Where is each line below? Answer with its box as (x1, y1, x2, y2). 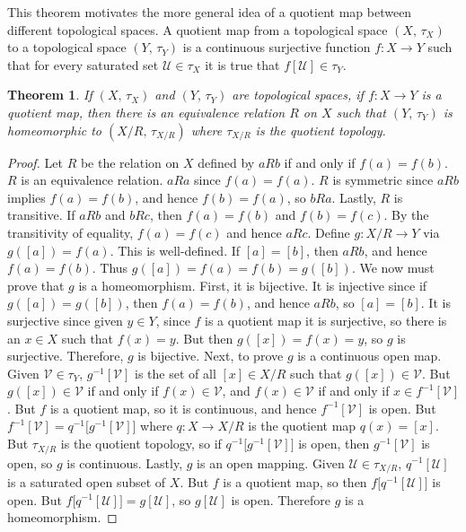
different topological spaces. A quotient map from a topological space (7, 20, 388, 39)
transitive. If (7, 205, 75, 224)
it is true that (205, 55, 280, 74)
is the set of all (135, 363, 216, 382)
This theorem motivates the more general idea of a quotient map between (7, 3, 412, 21)
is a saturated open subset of (7, 472, 166, 491)
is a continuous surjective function (182, 38, 371, 57)
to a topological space (7, 38, 127, 57)
